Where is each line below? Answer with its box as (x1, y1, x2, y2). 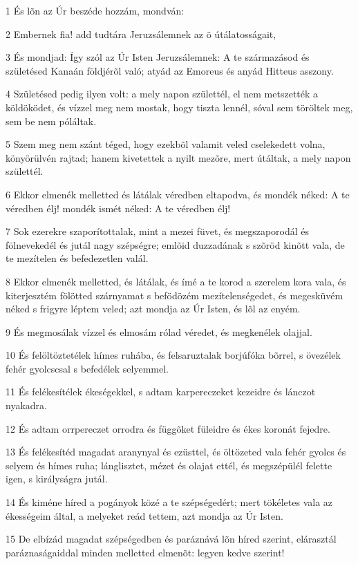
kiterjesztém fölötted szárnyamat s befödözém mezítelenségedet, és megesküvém (6, 288, 343, 302)
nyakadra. (6, 398, 47, 413)
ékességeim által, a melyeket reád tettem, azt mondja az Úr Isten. (6, 508, 283, 523)
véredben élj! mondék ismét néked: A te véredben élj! (6, 200, 231, 215)
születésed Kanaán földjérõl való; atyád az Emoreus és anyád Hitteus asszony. (6, 63, 334, 77)
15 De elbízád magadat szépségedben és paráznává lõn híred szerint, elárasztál (6, 532, 337, 546)
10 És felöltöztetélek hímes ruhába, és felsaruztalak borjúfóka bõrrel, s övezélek (6, 348, 341, 362)
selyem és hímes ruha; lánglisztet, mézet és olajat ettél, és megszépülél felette (6, 458, 332, 472)
